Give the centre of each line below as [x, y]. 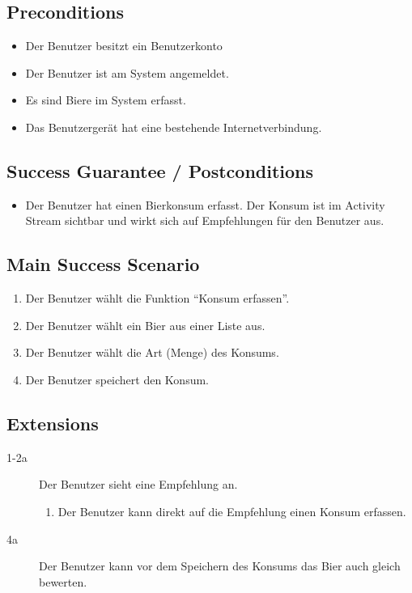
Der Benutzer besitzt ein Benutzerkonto [124, 46]
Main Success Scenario [103, 264]
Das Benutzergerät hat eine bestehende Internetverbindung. [174, 127]
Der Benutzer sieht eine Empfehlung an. [138, 484]
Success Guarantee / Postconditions [160, 170]
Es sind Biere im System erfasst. [106, 100]
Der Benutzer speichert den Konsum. [117, 379]
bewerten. [63, 581]
